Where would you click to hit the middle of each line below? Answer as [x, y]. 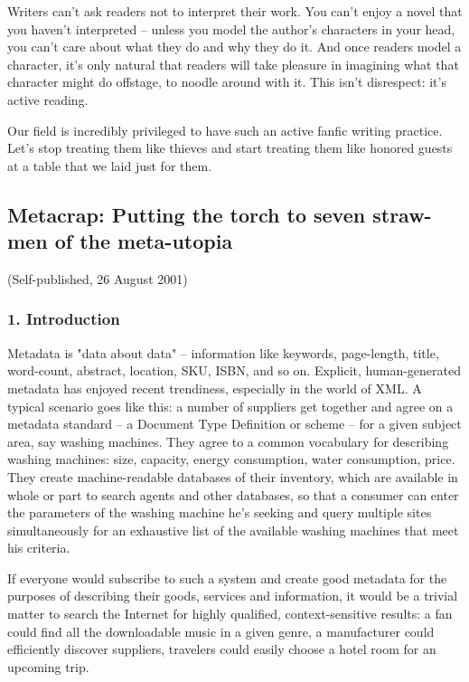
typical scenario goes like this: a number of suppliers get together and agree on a [230, 406]
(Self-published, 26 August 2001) [98, 278]
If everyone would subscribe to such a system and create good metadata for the [227, 578]
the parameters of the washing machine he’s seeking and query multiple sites [220, 512]
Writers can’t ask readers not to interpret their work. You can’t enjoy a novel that [235, 11]
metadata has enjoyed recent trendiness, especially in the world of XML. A [215, 388]
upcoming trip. [48, 666]
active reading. [48, 99]
